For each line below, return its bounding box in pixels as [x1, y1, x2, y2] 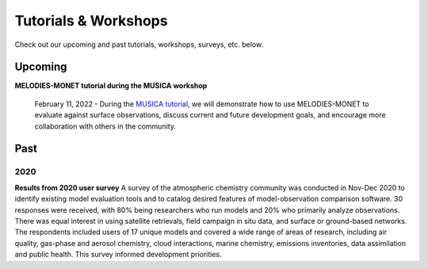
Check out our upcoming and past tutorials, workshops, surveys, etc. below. [14, 40, 264, 49]
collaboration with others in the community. [34, 121, 176, 131]
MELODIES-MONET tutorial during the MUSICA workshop [14, 81, 208, 90]
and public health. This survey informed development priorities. [14, 250, 222, 259]
